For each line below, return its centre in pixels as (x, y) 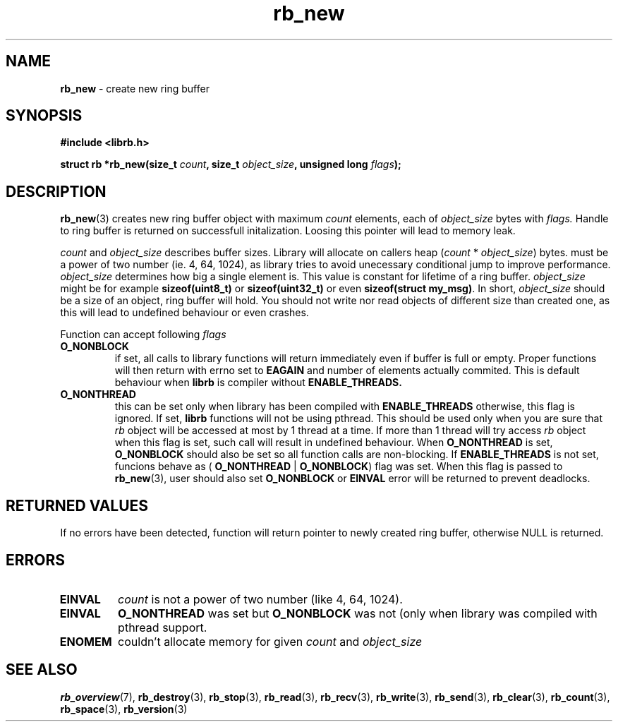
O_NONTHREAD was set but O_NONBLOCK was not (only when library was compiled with (358, 613)
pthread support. (163, 627)
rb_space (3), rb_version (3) (124, 709)
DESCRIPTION (56, 191)
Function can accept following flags (143, 335)
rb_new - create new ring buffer (135, 88)
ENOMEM (86, 641)
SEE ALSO (42, 670)
